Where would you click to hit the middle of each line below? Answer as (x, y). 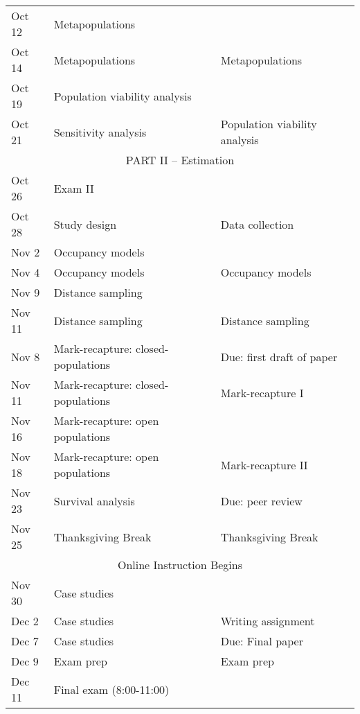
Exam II (74, 188)
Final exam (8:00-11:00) (111, 689)
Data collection (257, 224)
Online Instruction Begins (180, 565)
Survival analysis (94, 500)
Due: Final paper (262, 641)
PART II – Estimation (180, 160)
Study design (85, 224)
